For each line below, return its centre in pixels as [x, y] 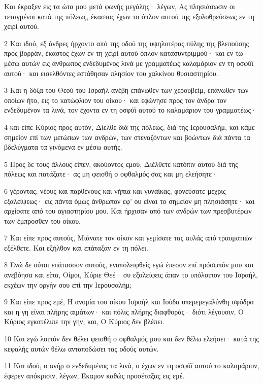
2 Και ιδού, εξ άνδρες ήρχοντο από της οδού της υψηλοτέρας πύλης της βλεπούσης [127, 43]
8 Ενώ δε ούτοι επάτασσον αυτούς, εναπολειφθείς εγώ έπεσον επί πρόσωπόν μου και [129, 265]
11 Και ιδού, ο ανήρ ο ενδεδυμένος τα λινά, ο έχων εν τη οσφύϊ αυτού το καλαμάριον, [132, 365]
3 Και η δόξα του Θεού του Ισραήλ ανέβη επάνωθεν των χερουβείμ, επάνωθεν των [126, 90]
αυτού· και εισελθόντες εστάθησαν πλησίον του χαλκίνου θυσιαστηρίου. [111, 73]
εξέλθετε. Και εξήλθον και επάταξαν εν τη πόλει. [76, 247]
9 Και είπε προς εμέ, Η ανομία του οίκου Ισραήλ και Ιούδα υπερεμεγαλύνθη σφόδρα [129, 302]
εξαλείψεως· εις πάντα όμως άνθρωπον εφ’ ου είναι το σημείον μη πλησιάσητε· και [129, 201]
